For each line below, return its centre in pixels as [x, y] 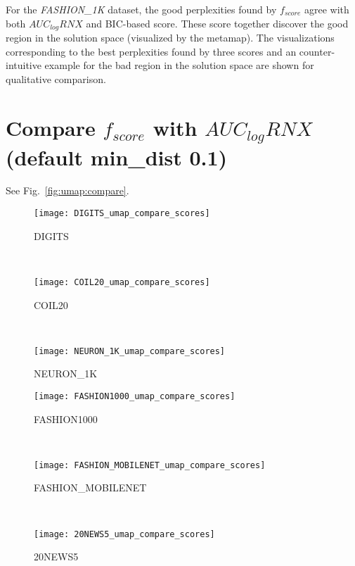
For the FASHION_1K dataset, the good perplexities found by [141, 9]
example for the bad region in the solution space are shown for [179, 65]
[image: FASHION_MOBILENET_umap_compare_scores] [150, 465]
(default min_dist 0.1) [117, 157]
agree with [327, 9]
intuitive [24, 65]
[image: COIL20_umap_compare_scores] [122, 282]
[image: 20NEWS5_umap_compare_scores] [124, 534]
